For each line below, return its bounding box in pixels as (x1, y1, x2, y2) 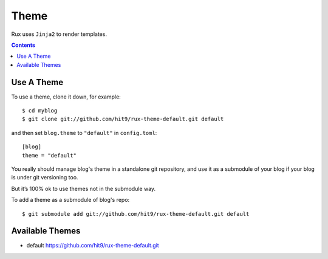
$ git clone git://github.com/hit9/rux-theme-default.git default (22, 116, 224, 123)
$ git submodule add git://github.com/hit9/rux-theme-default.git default (22, 210, 250, 217)
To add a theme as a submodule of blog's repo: (11, 196, 130, 204)
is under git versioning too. (11, 174, 78, 181)
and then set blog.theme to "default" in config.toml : (11, 129, 157, 136)
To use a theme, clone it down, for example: (11, 93, 121, 100)
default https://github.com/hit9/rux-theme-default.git (26, 242, 159, 249)
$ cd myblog (22, 107, 58, 114)
